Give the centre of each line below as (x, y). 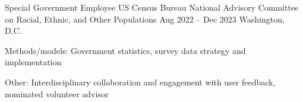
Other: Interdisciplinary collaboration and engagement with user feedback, (140, 82)
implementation (33, 62)
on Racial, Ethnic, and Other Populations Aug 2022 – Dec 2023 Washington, (145, 19)
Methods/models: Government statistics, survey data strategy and (125, 50)
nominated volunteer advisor (57, 93)
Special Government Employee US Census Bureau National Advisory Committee (152, 7)
